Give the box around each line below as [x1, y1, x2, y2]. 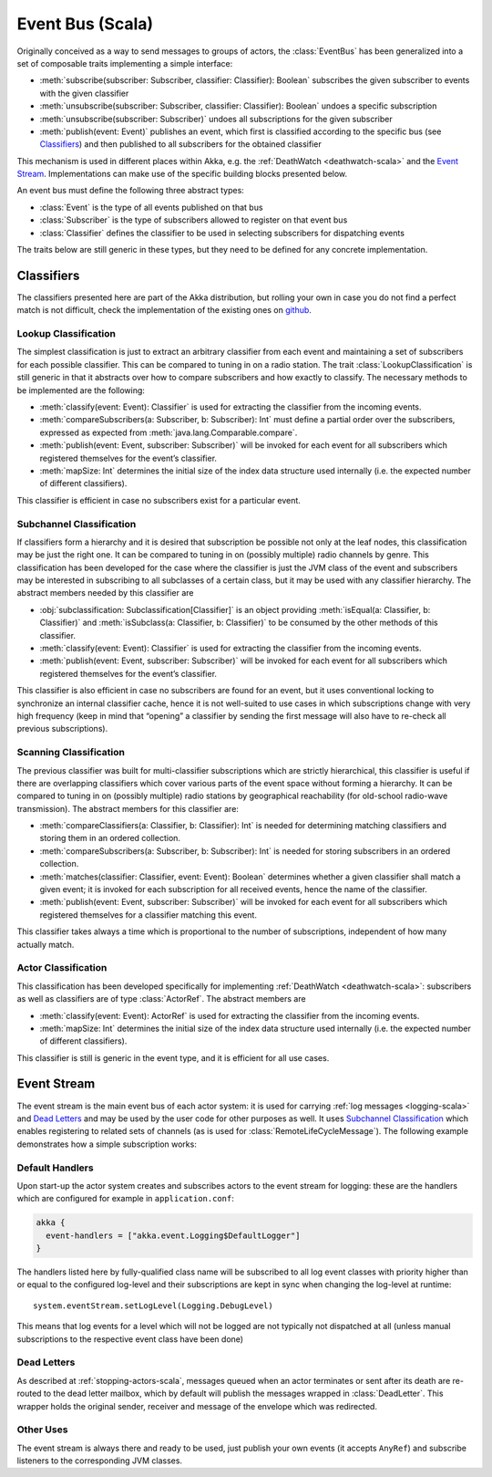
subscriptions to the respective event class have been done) [16, 1333, 244, 1345]
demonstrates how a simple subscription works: [16, 1139, 198, 1149]
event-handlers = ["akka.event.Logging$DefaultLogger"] [46, 1230, 301, 1241]
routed [16, 1388, 42, 1399]
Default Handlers [16, 1161, 95, 1174]
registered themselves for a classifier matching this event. [39, 909, 257, 921]
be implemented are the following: [16, 384, 146, 396]
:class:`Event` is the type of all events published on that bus [39, 202, 263, 213]
